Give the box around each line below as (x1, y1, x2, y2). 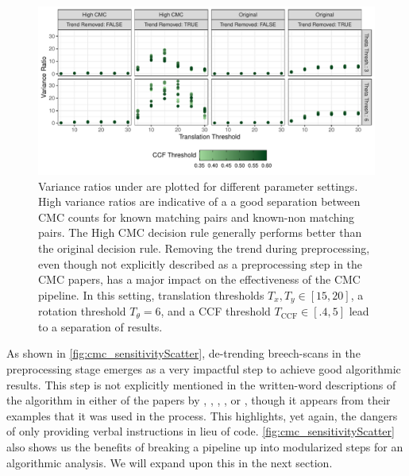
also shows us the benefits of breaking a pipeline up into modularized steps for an (6, 438, 403, 455)
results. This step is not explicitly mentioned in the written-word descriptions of (6, 376, 396, 393)
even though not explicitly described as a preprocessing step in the (38, 255, 363, 272)
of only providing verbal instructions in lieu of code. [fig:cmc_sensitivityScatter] (6, 423, 395, 439)
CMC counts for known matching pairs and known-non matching (38, 208, 355, 225)
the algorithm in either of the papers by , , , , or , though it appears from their (6, 392, 391, 408)
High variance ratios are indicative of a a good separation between (38, 193, 361, 210)
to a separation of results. (38, 318, 163, 335)
